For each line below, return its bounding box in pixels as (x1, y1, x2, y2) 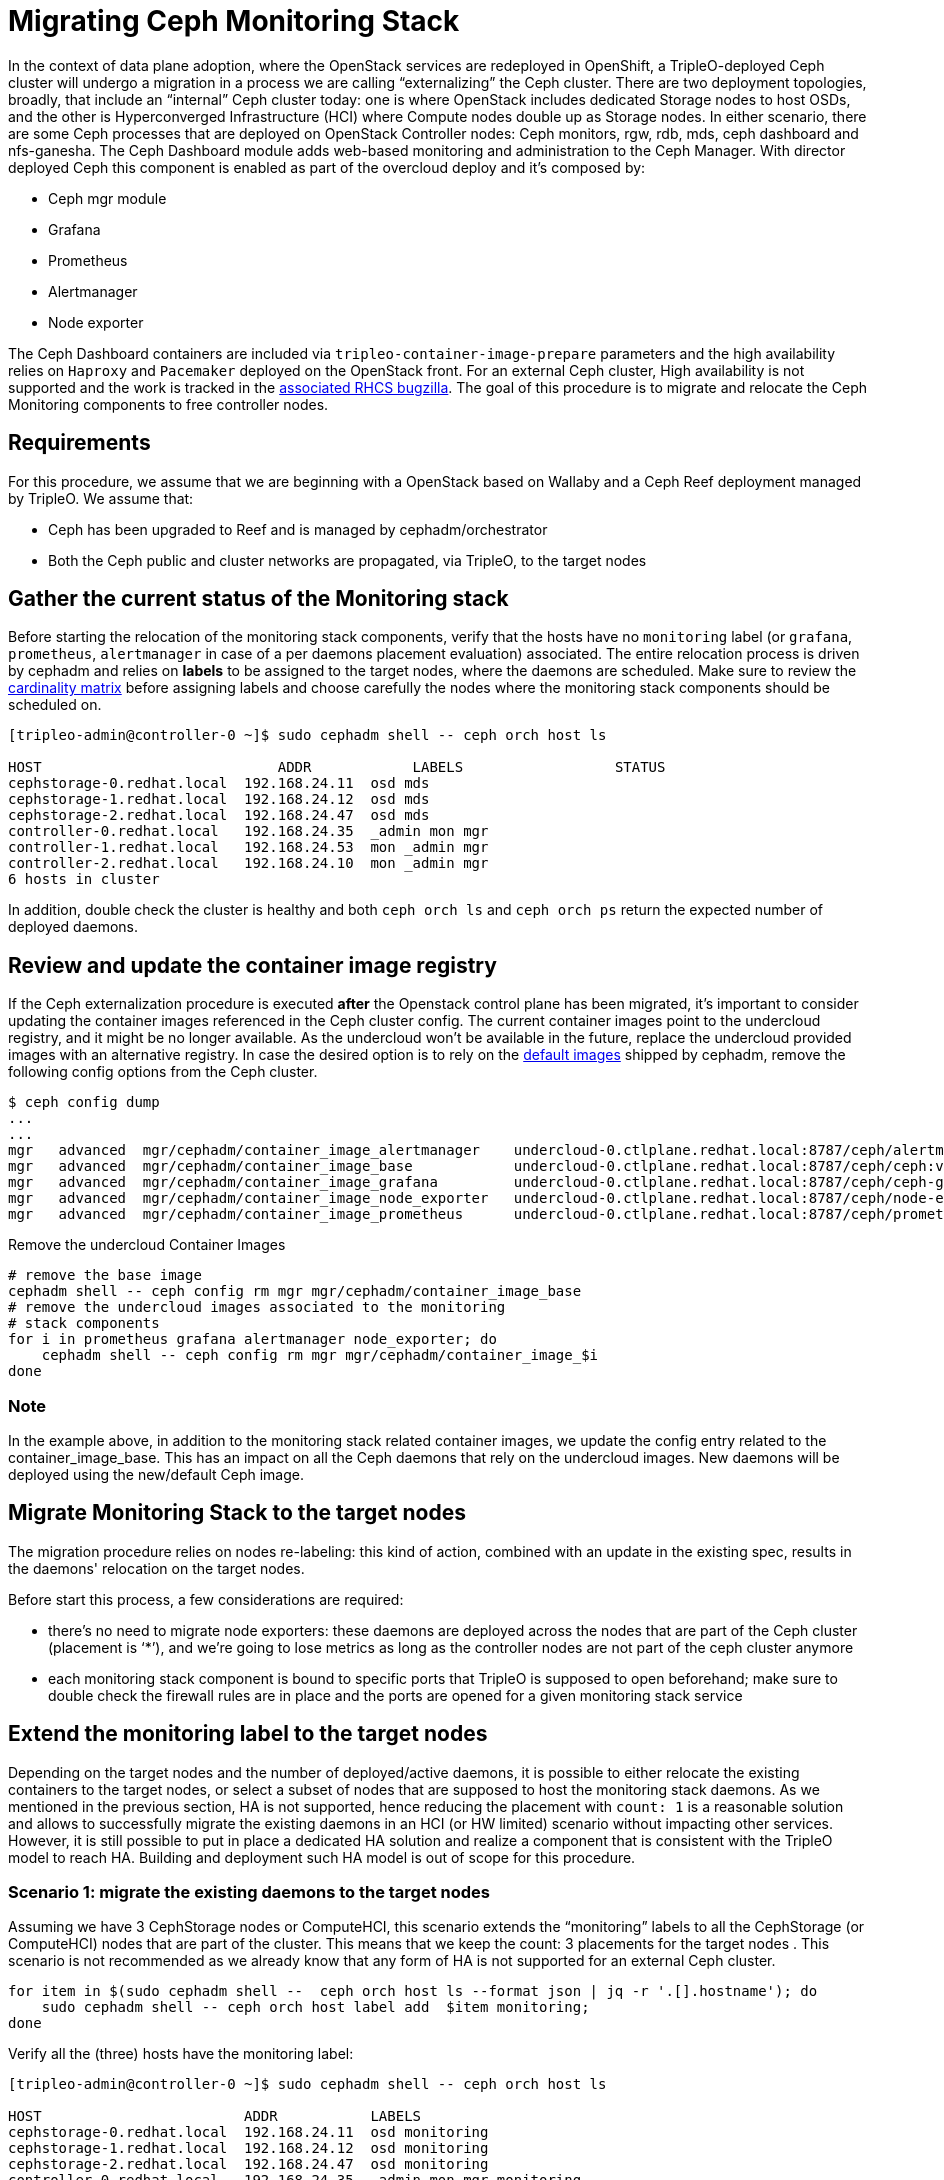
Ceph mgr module (48, 189, 167, 207)
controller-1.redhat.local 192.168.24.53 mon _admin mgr (8, 839, 489, 856)
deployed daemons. (8, 918, 139, 936)
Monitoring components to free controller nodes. (8, 395, 329, 413)
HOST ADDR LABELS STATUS (8, 759, 666, 776)
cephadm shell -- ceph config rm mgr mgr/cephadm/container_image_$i (41, 1347, 599, 1364)
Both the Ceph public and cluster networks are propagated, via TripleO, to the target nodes (48, 551, 647, 569)
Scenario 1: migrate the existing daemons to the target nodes (8, 1882, 491, 1903)
